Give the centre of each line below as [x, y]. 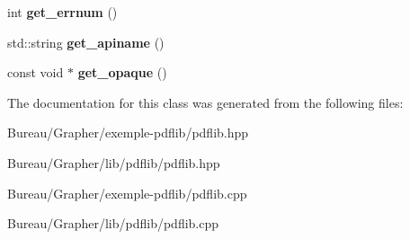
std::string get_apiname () [86, 42]
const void [36, 72]
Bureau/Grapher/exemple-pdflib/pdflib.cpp [127, 193]
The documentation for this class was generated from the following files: [205, 102]
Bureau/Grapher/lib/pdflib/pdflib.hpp [114, 162]
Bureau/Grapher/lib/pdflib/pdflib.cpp [113, 223]
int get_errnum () [62, 12]
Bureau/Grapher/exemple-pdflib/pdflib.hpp [128, 133]
